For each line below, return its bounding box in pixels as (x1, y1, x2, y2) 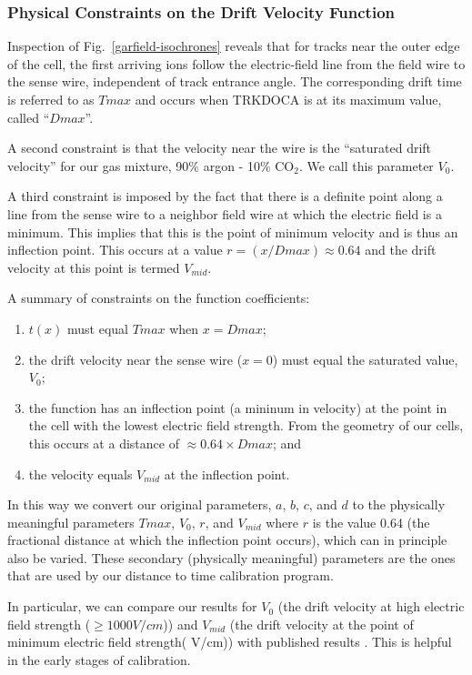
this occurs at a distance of (28, 433, 179, 452)
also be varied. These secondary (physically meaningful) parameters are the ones (7, 548, 456, 567)
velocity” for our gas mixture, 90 (7, 156, 189, 175)
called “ (7, 107, 50, 126)
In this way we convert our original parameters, (7, 495, 272, 514)
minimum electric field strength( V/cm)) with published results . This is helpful (7, 632, 452, 651)
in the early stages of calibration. (7, 650, 191, 669)
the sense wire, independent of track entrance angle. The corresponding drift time (7, 72, 462, 91)
